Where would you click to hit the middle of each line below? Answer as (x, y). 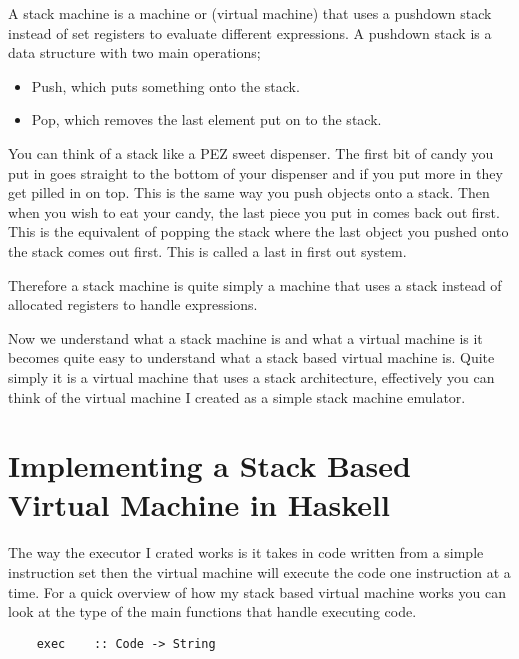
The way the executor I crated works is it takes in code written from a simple (246, 552)
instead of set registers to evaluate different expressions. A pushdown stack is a (250, 32)
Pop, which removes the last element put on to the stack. (206, 119)
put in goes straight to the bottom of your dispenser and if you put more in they (255, 172)
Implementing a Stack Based (209, 465)
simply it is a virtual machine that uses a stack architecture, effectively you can (251, 376)
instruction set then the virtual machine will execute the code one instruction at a (259, 572)
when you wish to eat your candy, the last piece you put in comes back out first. (254, 211)
